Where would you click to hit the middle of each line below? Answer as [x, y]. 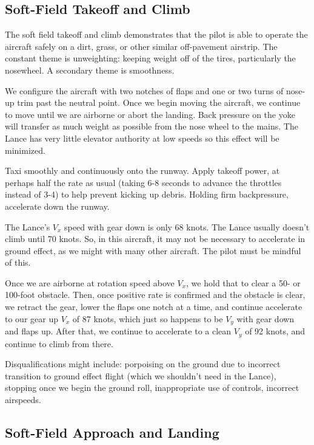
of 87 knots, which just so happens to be [148, 318]
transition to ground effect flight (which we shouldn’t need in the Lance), [141, 375]
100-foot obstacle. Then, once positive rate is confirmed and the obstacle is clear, [155, 295]
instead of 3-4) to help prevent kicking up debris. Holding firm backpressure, [147, 194]
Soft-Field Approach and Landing [112, 432]
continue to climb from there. [59, 343]
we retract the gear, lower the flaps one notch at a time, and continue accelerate [154, 307]
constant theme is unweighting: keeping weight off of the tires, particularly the [150, 58]
